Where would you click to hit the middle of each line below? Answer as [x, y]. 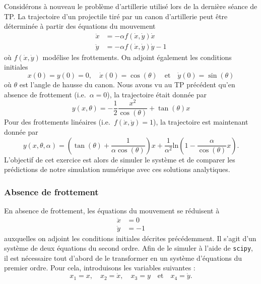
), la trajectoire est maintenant [201, 122]
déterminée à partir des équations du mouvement [80, 26]
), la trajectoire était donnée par [157, 94]
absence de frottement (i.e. [45, 94]
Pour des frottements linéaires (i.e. [57, 122]
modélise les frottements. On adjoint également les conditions [137, 57]
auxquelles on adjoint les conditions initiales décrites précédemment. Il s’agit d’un [130, 238]
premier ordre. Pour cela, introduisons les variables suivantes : [100, 268]
